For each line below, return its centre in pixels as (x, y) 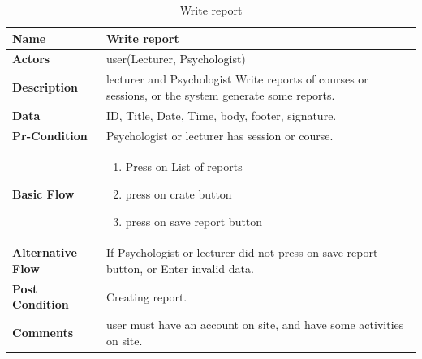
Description (45, 87)
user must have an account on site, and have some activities (255, 325)
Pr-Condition (50, 135)
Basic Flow (43, 194)
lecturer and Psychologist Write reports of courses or (237, 79)
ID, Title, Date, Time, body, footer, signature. (221, 115)
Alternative (45, 252)
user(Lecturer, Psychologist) (176, 59)
